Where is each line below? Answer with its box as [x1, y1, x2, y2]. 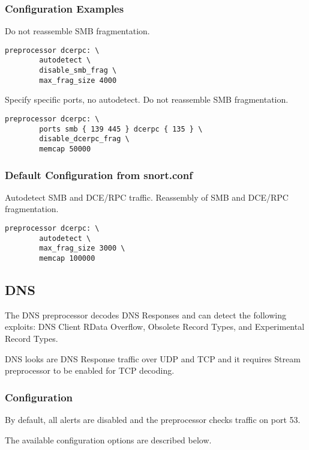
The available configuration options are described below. [5, 433, 212, 446]
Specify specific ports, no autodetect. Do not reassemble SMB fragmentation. [5, 93, 289, 106]
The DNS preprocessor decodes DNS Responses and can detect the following [5, 308, 286, 321]
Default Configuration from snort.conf [5, 167, 193, 182]
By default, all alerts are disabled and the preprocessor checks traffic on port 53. [5, 413, 301, 426]
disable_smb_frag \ [39, 66, 117, 75]
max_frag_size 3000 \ [39, 244, 125, 253]
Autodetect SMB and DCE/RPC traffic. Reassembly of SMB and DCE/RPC [5, 190, 289, 203]
